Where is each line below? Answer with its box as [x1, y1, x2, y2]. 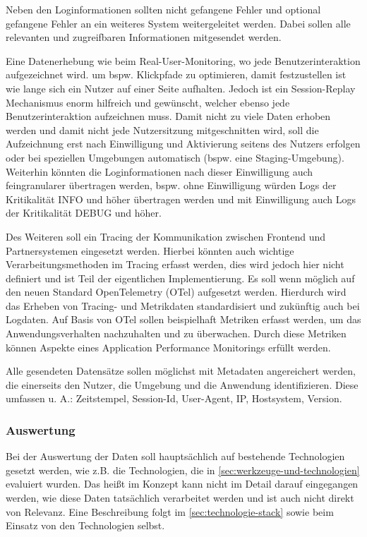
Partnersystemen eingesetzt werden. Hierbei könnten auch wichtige [6, 243, 294, 258]
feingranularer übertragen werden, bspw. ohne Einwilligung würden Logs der [6, 178, 337, 193]
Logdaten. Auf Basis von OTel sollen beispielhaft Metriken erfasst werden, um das [6, 312, 361, 327]
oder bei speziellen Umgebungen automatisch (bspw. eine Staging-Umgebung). [6, 150, 344, 164]
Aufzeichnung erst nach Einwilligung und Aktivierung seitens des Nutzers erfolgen [6, 136, 361, 151]
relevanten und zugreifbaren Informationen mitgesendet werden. [6, 30, 282, 44]
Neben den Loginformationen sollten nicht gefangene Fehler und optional [6, 2, 321, 16]
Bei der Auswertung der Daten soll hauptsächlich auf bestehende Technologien [6, 449, 345, 464]
